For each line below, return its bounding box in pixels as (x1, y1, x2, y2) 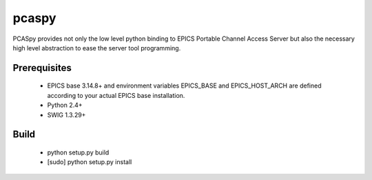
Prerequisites (12, 62, 72, 74)
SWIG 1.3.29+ (47, 110, 86, 119)
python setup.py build (47, 148, 110, 157)
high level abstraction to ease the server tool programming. (12, 43, 181, 52)
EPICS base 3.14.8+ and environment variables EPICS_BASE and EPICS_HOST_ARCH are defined (47, 81, 322, 90)
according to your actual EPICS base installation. (47, 91, 185, 99)
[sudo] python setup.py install (47, 158, 132, 166)
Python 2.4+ (47, 101, 83, 110)
